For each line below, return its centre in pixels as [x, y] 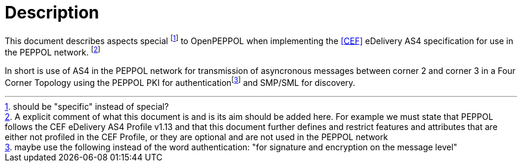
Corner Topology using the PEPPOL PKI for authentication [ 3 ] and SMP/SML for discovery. [180, 82]
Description [52, 13]
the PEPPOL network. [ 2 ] [53, 52]
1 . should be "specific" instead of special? [87, 106]
